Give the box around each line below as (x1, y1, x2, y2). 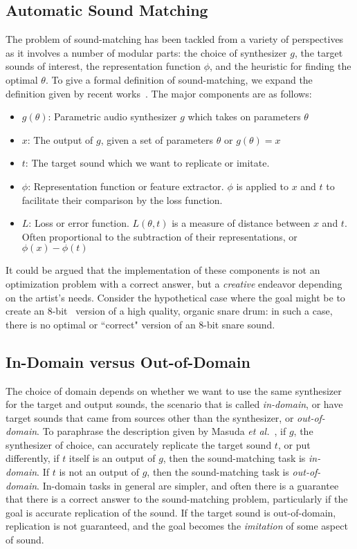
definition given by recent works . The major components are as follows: (6, 86, 312, 100)
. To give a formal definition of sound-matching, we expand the (45, 72, 313, 86)
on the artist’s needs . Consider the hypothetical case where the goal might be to (6, 290, 345, 304)
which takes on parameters (187, 109, 301, 124)
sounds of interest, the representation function (6, 59, 201, 73)
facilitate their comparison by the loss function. (21, 192, 223, 207)
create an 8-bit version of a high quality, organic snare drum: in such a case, (6, 304, 333, 318)
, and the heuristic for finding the (210, 59, 351, 73)
